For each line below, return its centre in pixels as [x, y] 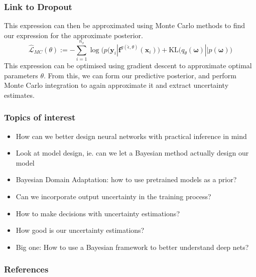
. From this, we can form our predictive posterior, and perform [140, 75]
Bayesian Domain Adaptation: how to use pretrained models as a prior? [126, 179]
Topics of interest [40, 117]
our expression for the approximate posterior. [74, 35]
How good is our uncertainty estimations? [80, 230]
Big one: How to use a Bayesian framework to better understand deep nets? [132, 247]
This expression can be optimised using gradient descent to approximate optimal [128, 65]
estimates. [19, 95]
